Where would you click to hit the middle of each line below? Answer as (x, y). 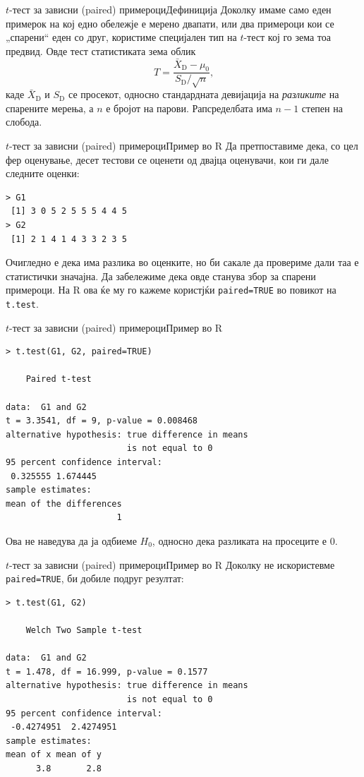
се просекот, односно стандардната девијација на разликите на (204, 94)
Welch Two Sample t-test (84, 630)
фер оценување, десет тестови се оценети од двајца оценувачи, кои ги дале (167, 159)
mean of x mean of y (54, 755)
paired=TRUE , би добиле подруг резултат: (95, 578)
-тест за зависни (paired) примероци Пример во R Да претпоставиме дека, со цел (184, 145)
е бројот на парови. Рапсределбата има (189, 108)
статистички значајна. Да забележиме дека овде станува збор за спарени (161, 276)
